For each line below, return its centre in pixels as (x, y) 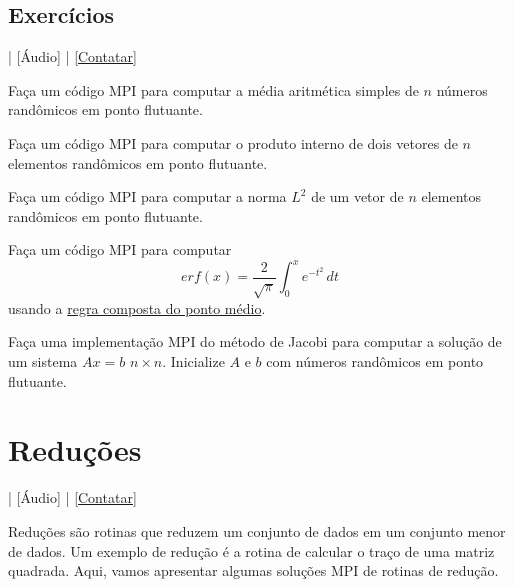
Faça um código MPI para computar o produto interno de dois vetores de (233, 142)
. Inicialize (193, 361)
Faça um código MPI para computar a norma (147, 196)
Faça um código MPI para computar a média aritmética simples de (213, 89)
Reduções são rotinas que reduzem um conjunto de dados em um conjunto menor (257, 530)
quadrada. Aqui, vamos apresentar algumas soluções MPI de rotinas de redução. (253, 570)
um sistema (43, 361)
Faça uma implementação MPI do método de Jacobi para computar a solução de (255, 341)
